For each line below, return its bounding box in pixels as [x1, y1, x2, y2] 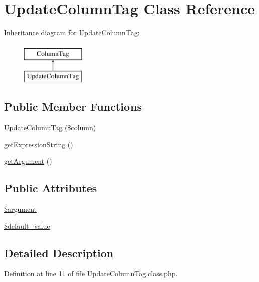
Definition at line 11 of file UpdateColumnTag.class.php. [4, 268, 178, 279]
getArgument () [4, 156, 52, 166]
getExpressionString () [4, 139, 73, 149]
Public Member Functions [4, 99, 142, 114]
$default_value [4, 220, 50, 231]
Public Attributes [4, 180, 97, 196]
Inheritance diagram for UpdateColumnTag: [4, 27, 140, 38]
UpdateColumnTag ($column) [4, 122, 96, 133]
